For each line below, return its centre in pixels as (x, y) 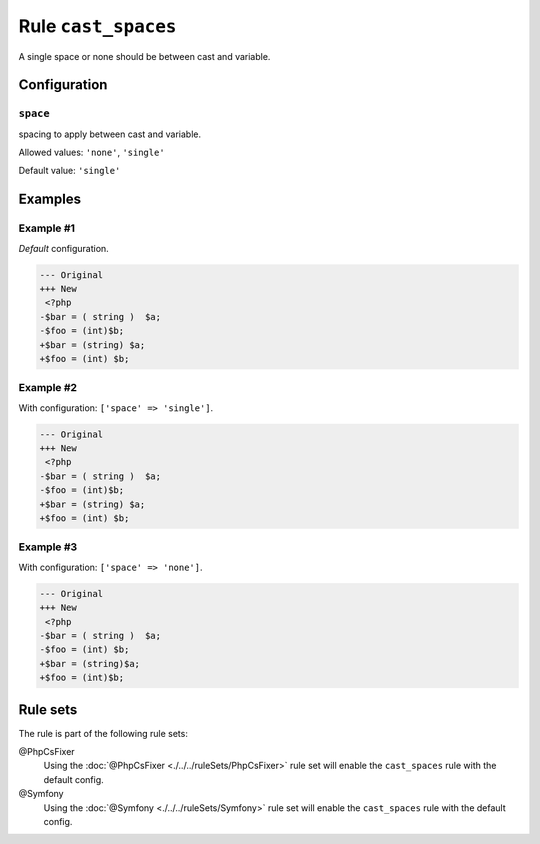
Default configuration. (63, 248)
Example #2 (48, 388)
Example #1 (46, 228)
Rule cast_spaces (97, 26)
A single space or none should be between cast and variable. (144, 56)
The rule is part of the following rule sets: (103, 733)
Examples (50, 199)
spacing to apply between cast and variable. (110, 134)
